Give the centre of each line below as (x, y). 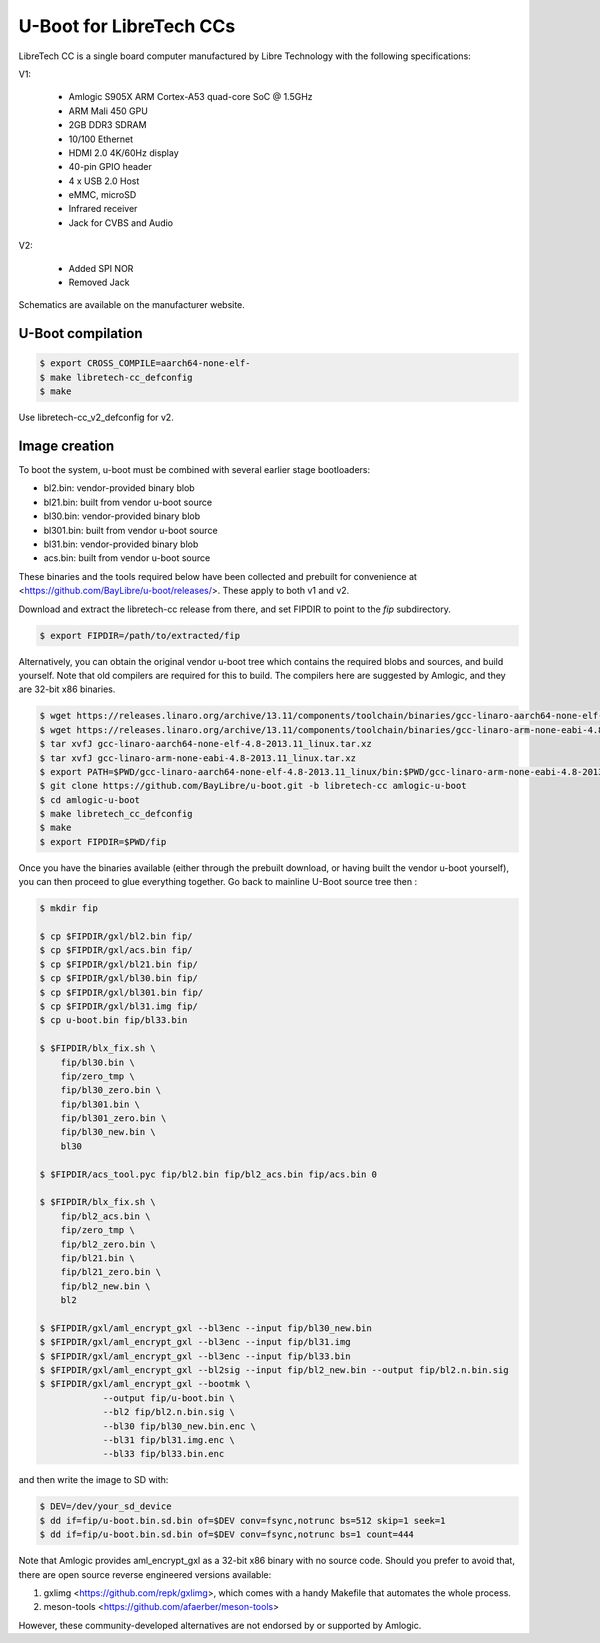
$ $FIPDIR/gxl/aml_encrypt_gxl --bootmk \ (145, 1384)
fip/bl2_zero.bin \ (108, 1244)
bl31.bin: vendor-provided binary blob (121, 544)
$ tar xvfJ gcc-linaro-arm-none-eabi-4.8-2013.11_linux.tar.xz (198, 758)
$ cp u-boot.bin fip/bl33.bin (113, 1020)
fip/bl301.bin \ (100, 1104)
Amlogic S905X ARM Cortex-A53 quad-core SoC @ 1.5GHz (191, 97)
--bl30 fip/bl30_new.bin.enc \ (179, 1426)
